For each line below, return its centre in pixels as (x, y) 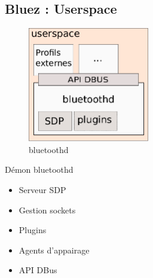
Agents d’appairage (54, 250)
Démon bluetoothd (39, 169)
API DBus (38, 270)
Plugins (33, 230)
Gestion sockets (47, 210)
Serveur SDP (42, 189)
